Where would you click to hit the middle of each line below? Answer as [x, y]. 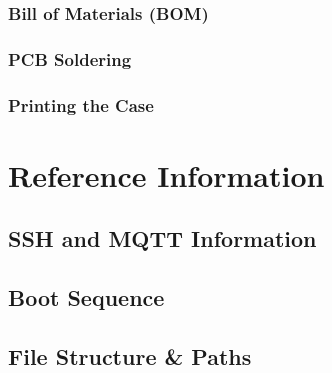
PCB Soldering [70, 58]
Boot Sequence [86, 297]
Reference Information [166, 174]
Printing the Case [81, 104]
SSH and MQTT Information [162, 238]
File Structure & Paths [130, 355]
